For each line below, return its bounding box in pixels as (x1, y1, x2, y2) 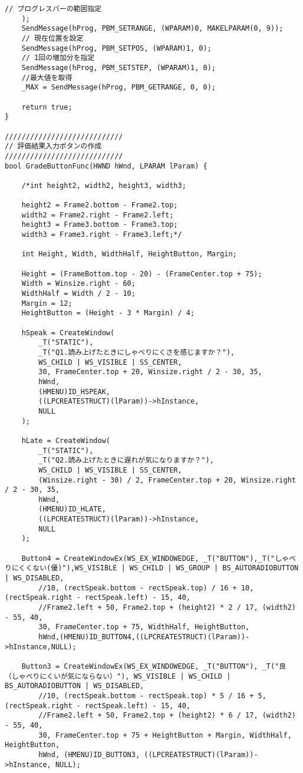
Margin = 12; (21, 299, 73, 308)
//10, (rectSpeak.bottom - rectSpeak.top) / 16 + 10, (38, 583, 254, 592)
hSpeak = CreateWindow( (21, 328, 115, 337)
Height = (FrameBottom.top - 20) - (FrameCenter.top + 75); (21, 269, 262, 278)
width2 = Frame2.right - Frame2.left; (21, 210, 174, 219)
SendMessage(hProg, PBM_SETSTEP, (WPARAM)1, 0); (21, 63, 216, 72)
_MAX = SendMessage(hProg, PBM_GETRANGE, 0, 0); (21, 83, 216, 92)
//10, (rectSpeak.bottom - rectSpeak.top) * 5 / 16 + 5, (38, 691, 266, 700)
